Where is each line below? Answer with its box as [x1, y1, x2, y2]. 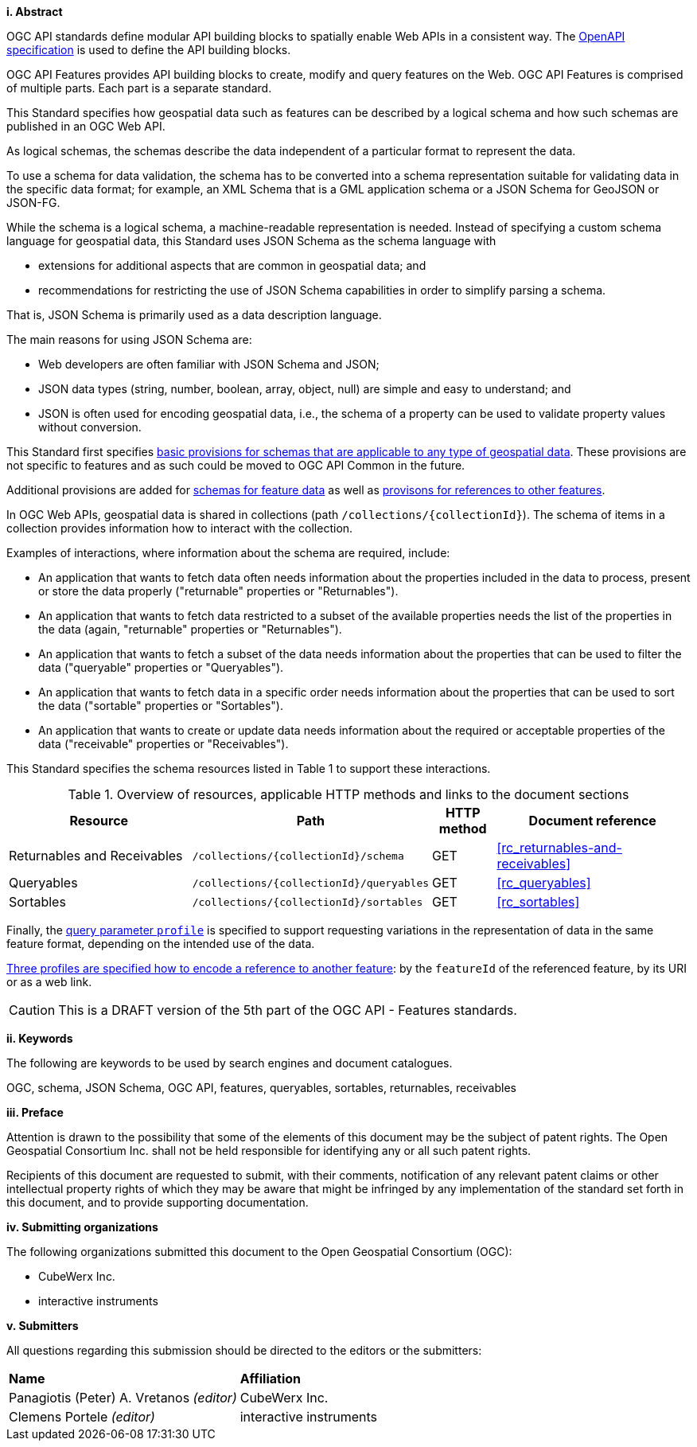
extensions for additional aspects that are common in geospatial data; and [38, 259, 426, 272]
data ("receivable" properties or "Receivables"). [38, 737, 289, 751]
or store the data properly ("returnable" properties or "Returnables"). [38, 584, 399, 598]
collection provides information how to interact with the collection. [6, 521, 353, 535]
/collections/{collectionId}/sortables [192, 895, 423, 908]
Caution [9, 1002, 56, 1018]
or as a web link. [6, 975, 92, 989]
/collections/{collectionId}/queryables [192, 876, 430, 889]
